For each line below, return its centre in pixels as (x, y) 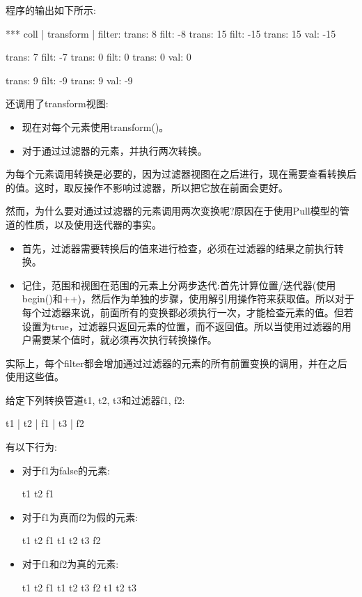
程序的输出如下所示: (51, 10)
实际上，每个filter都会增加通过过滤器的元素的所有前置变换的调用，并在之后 (176, 363)
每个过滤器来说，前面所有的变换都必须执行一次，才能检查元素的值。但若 (188, 312)
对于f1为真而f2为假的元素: (80, 517)
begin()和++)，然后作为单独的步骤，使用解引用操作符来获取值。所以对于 (188, 298)
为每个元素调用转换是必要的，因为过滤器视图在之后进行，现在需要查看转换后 (181, 174)
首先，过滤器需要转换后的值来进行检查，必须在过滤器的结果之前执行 (178, 248)
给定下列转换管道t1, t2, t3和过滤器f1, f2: (95, 400)
